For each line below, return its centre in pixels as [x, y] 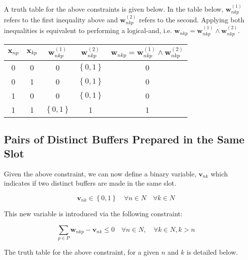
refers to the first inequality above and [61, 20]
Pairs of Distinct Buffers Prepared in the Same [124, 139]
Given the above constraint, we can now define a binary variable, [100, 173]
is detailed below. [212, 251]
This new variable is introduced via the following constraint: [93, 214]
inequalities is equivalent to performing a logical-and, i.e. [88, 30]
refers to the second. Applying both [192, 20]
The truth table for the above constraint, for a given [82, 251]
